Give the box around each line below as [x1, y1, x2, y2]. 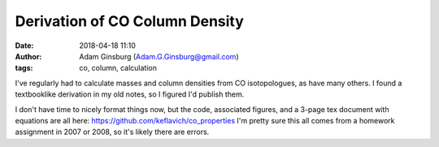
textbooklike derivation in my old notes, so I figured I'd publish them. [15, 89, 245, 99]
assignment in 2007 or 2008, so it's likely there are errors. [15, 127, 210, 137]
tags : [15, 63, 33, 73]
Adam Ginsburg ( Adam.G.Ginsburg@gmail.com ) [79, 51, 239, 61]
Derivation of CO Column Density [15, 12, 244, 30]
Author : [15, 51, 42, 61]
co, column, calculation [79, 63, 158, 73]
